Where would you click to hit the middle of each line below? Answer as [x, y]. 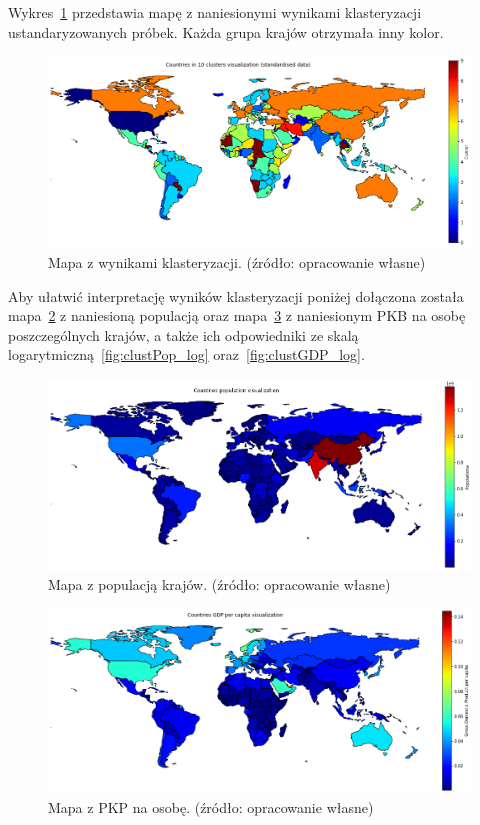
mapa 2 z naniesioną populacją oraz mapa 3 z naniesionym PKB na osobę [237, 315]
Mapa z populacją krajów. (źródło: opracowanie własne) [219, 583]
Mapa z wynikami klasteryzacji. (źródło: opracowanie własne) [237, 262]
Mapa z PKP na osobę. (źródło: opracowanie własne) [211, 806]
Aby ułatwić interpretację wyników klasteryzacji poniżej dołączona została [236, 295]
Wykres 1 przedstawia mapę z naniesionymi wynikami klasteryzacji [215, 12]
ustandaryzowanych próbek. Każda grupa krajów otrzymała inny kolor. [226, 31]
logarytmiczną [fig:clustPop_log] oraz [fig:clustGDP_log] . [186, 354]
